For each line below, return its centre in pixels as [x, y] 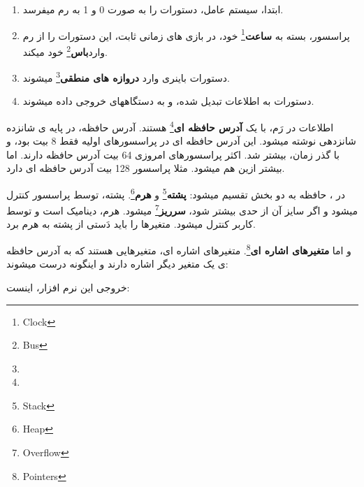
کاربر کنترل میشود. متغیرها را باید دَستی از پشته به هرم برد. [131, 224]
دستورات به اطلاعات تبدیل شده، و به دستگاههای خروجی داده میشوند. [168, 101]
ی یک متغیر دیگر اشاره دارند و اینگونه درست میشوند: [117, 264]
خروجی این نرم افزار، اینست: [68, 287]
